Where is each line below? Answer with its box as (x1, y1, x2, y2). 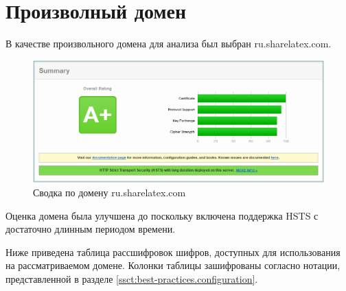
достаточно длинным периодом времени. (5, 222, 176, 236)
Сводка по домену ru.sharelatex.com (33, 185, 186, 199)
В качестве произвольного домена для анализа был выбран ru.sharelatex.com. (5, 36, 332, 51)
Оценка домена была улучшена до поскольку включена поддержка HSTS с (5, 208, 319, 222)
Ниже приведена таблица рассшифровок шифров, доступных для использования (5, 244, 341, 259)
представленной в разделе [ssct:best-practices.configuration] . (5, 271, 258, 286)
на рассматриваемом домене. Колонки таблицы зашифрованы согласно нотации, (5, 258, 341, 272)
